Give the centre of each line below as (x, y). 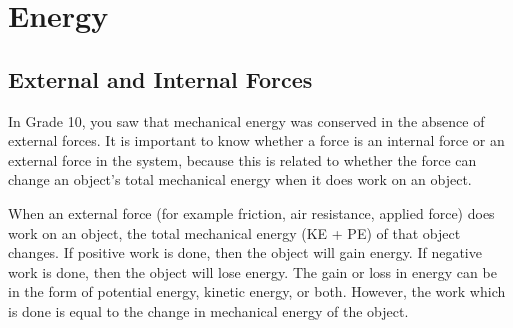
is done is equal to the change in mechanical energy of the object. (208, 310)
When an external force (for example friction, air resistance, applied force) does (251, 212)
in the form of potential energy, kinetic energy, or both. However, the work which (257, 291)
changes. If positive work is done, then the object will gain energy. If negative (245, 252)
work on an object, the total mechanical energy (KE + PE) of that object (234, 232)
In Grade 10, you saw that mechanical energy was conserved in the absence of (246, 120)
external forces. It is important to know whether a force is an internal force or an (256, 140)
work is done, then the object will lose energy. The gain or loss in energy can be (252, 271)
